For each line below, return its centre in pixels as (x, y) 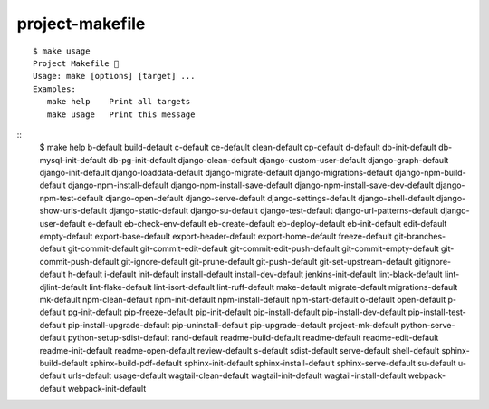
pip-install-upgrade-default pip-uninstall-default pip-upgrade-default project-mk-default (233, 325)
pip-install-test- (437, 312)
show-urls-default (73, 211)
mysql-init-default (73, 160)
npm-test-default (72, 198)
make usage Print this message (121, 114)
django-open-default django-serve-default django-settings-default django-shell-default (270, 198)
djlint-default (63, 287)
